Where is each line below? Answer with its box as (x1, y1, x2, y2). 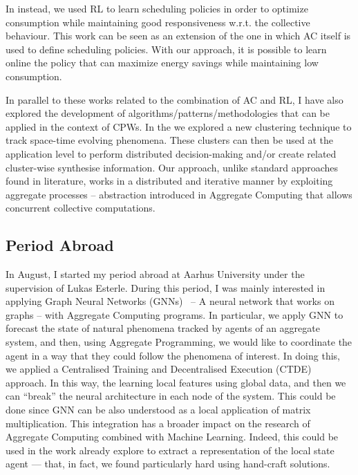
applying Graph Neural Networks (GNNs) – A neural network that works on (6, 294, 335, 308)
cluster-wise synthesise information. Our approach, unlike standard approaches (6, 160, 339, 174)
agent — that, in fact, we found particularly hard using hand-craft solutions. (6, 456, 330, 471)
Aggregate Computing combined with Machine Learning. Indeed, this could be (6, 429, 339, 444)
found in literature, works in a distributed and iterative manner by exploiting (6, 174, 333, 188)
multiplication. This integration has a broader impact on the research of (6, 416, 310, 430)
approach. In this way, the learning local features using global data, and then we (6, 375, 346, 389)
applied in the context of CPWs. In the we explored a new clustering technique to (6, 119, 352, 133)
